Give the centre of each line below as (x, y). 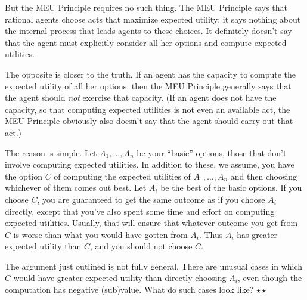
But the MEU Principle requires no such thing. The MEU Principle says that (146, 7)
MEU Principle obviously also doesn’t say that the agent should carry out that (149, 121)
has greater (257, 234)
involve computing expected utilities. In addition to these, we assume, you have (150, 164)
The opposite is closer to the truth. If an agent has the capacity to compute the (151, 74)
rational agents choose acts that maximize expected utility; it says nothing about (153, 19)
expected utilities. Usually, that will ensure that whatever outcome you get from (151, 223)
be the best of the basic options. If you (231, 188)
